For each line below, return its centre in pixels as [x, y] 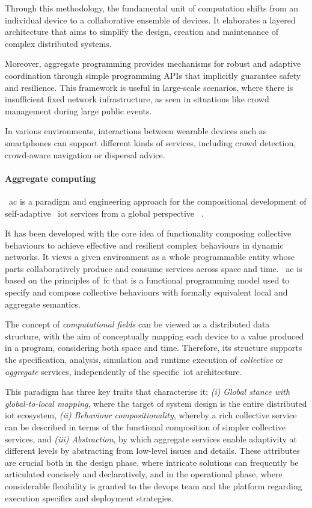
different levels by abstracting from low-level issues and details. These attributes [152, 451]
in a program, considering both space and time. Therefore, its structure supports [154, 348]
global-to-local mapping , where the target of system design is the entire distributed [156, 403]
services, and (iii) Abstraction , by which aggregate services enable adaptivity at [151, 438]
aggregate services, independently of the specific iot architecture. [124, 371]
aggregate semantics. [43, 304]
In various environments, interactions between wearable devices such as [136, 131]
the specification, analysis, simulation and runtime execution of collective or [144, 360]
